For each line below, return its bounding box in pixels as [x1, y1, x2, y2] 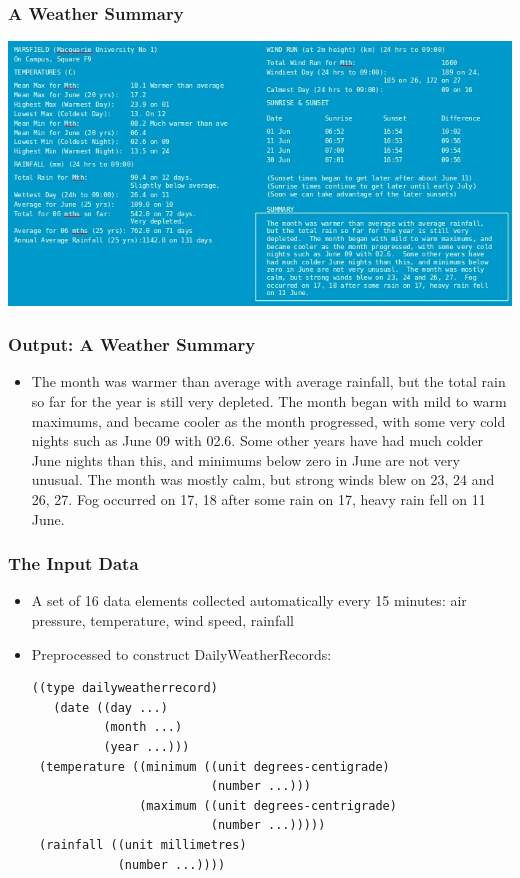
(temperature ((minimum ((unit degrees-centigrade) [38, 759, 390, 774]
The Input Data [8, 551, 139, 576]
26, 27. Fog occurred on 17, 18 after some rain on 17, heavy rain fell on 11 [31, 488, 486, 509]
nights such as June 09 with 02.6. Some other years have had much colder [31, 430, 484, 451]
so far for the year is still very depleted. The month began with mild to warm [31, 391, 507, 411]
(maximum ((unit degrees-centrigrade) [139, 798, 397, 813]
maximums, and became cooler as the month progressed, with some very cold [31, 410, 506, 431]
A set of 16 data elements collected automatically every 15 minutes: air [31, 590, 467, 611]
